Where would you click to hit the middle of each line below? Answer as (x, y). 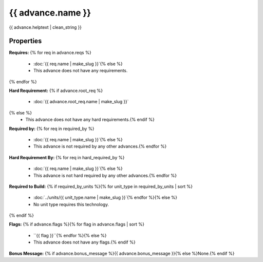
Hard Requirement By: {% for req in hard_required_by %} (67, 157)
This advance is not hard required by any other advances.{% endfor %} (105, 175)
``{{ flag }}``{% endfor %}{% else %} (70, 235)
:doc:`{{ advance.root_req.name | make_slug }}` (81, 102)
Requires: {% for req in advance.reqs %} (50, 53)
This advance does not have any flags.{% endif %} (85, 242)
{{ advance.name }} (50, 13)
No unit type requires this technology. (71, 204)
